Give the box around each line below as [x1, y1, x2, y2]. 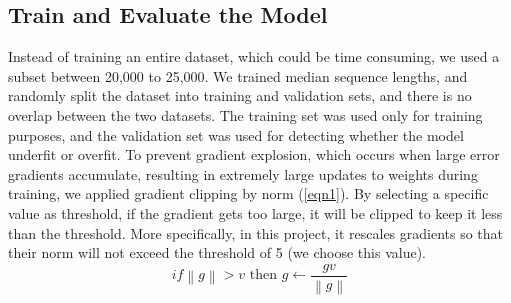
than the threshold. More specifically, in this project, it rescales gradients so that [8, 222, 504, 243]
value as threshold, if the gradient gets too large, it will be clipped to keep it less [8, 202, 503, 223]
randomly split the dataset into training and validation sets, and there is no [8, 85, 472, 106]
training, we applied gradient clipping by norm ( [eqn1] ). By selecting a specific [8, 183, 489, 204]
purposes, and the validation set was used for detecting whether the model [8, 124, 464, 145]
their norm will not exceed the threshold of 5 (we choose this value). [8, 242, 426, 263]
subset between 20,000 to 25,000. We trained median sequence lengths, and [8, 65, 468, 86]
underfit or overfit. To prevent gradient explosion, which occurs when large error [8, 144, 500, 165]
